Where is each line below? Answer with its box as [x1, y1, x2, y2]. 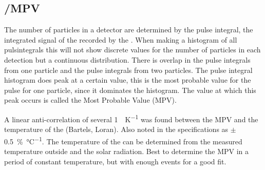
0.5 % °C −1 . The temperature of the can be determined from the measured [4, 134, 242, 146]
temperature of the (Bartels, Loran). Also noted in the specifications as [4, 124, 229, 135]
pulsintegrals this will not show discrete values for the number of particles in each [4, 44, 261, 55]
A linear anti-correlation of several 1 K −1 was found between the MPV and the [4, 112, 258, 124]
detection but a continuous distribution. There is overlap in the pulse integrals [4, 54, 251, 65]
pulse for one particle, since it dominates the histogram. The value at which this [4, 84, 256, 95]
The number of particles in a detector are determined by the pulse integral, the [4, 24, 253, 35]
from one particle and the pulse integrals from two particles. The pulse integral [4, 64, 253, 75]
